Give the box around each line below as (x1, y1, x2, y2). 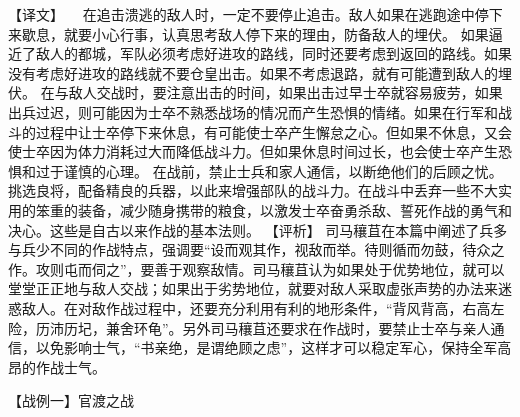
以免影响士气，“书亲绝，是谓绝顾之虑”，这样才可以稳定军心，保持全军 (35, 337, 498, 358)
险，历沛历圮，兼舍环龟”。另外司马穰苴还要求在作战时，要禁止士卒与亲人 (8, 317, 491, 338)
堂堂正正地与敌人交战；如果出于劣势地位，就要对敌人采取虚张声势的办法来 (8, 278, 498, 299)
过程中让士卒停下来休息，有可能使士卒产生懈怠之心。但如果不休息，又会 (35, 121, 512, 142)
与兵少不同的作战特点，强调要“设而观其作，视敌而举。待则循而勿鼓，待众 (8, 239, 491, 260)
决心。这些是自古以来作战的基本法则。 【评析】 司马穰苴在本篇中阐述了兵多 (8, 219, 508, 240)
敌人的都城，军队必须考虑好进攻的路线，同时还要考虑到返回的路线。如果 (35, 43, 512, 64)
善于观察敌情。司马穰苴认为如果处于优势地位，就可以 (154, 258, 505, 279)
